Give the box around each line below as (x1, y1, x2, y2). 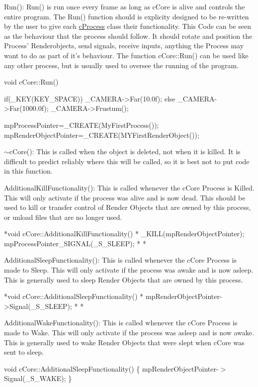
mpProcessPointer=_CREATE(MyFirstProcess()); (4, 119, 159, 130)
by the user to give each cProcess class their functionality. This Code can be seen (4, 21, 252, 31)
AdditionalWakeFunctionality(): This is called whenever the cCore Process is (4, 317, 238, 328)
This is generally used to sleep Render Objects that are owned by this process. (4, 274, 243, 285)
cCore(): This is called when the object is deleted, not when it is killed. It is (9, 146, 241, 157)
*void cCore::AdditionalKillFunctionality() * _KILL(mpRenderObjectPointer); (4, 228, 245, 239)
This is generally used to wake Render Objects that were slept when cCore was (4, 337, 245, 347)
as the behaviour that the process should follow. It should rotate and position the (4, 30, 253, 41)
